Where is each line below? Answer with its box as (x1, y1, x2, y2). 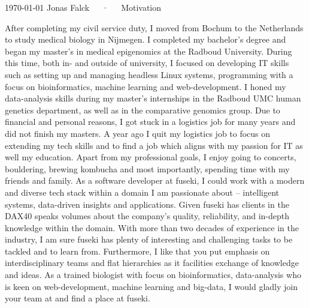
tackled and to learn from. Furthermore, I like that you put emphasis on (5, 244, 270, 257)
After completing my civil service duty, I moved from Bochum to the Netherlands (5, 21, 304, 34)
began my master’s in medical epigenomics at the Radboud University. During (5, 44, 292, 57)
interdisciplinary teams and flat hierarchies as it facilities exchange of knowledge (5, 256, 299, 269)
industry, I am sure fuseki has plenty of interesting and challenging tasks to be (5, 233, 293, 246)
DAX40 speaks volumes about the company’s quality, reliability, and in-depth (5, 210, 290, 222)
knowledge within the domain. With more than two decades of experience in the (5, 221, 299, 234)
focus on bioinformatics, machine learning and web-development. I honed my (5, 80, 286, 92)
